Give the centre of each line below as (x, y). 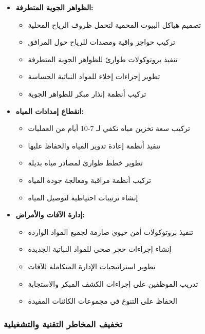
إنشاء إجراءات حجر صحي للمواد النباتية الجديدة (100, 249)
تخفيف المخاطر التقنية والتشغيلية (63, 323)
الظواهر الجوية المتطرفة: (54, 7)
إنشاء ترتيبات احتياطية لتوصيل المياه (83, 197)
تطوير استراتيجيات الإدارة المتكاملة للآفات (92, 266)
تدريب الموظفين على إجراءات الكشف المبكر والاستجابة (113, 283)
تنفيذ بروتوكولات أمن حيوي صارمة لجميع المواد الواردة (110, 231)
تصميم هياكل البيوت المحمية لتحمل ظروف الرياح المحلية (115, 24)
